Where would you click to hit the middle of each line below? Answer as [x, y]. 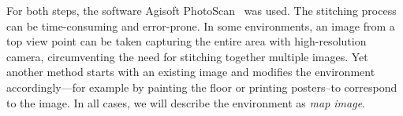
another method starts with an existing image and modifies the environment [191, 72]
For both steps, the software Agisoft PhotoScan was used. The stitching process [201, 10]
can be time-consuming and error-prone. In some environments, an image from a [201, 25]
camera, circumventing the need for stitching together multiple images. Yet [187, 56]
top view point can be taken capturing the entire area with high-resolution [187, 41]
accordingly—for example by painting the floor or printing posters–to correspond [202, 87]
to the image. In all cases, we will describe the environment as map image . [186, 102]
